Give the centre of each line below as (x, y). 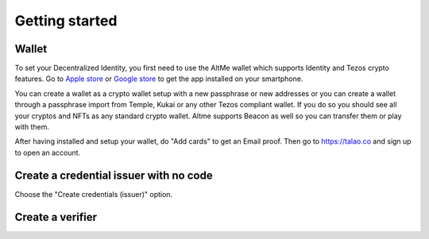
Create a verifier (56, 217)
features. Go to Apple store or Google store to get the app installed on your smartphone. (159, 79)
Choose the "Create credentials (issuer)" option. (94, 194)
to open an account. (48, 152)
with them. (32, 127)
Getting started (66, 21)
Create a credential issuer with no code (114, 175)
